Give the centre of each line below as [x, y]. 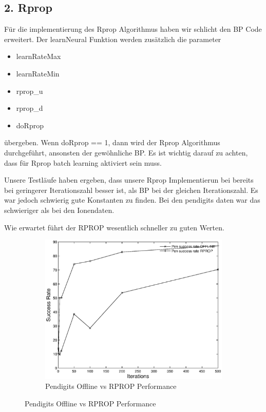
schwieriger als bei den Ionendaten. [59, 210]
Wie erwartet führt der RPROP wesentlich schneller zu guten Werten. [114, 227]
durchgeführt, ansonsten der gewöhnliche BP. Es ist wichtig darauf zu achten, [126, 152]
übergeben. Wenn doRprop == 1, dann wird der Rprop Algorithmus [112, 142]
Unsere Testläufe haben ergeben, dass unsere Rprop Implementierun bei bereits [129, 180]
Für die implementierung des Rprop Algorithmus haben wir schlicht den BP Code [133, 29]
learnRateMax [39, 56]
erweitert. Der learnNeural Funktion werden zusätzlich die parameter [113, 39]
